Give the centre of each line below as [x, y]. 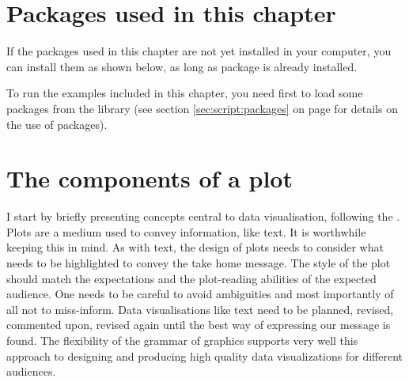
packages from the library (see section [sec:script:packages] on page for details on [202, 108]
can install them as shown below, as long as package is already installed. [182, 66]
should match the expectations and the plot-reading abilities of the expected [191, 278]
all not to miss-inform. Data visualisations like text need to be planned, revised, [200, 309]
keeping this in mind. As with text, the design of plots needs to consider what [195, 247]
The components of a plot [150, 178]
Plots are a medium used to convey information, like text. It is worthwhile [186, 231]
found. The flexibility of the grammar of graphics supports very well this [182, 340]
